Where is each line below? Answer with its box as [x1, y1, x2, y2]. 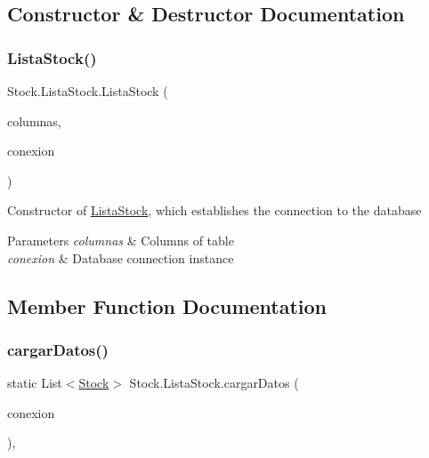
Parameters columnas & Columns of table [7, 230, 234, 249]
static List [7, 374, 62, 392]
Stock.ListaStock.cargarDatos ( [129, 374, 299, 392]
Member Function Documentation [7, 292, 328, 319]
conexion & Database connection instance [7, 248, 234, 267]
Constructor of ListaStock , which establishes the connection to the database [7, 201, 422, 220]
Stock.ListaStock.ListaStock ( [7, 82, 168, 100]
